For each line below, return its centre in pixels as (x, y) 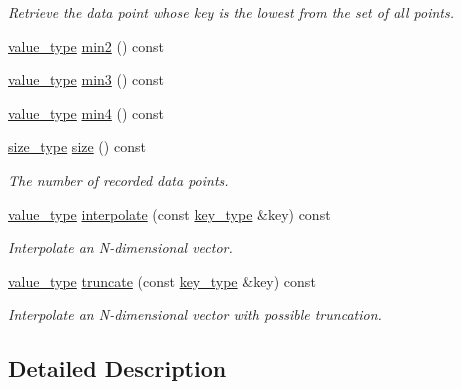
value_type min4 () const (86, 112)
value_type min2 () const (86, 45)
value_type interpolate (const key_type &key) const (169, 213)
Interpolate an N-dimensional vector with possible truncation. (195, 314)
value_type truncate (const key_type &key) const (162, 280)
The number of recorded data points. (118, 179)
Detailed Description (117, 368)
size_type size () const (77, 146)
